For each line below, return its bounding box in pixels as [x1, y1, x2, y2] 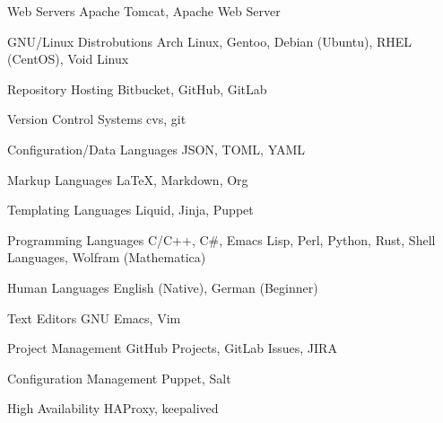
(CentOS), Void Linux [7, 49, 129, 68]
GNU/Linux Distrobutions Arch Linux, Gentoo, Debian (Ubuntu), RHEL [7, 31, 413, 50]
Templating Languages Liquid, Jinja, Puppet [7, 200, 254, 219]
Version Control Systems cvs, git [7, 110, 187, 128]
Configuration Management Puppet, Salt [7, 368, 231, 387]
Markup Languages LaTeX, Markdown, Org [7, 170, 248, 189]
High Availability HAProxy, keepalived [7, 399, 219, 418]
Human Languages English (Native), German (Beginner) [7, 278, 318, 296]
